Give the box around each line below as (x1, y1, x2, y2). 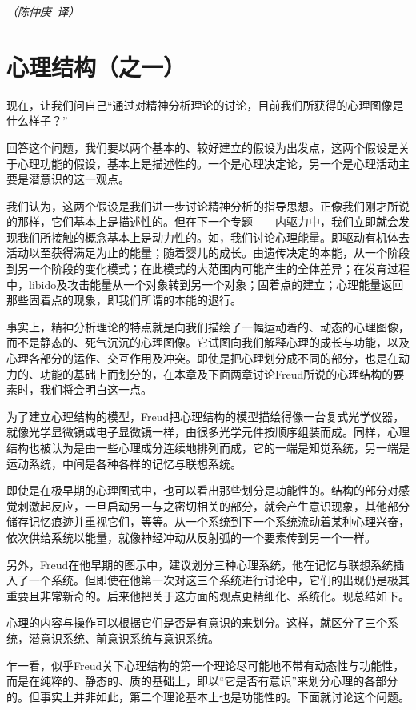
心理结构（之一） (6, 50, 186, 82)
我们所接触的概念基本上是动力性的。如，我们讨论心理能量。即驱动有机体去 (17, 228, 410, 245)
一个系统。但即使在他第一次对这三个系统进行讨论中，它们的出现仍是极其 (28, 572, 410, 588)
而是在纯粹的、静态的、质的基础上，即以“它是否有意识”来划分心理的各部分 (6, 672, 398, 689)
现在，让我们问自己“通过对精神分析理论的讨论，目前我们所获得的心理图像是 (6, 96, 404, 113)
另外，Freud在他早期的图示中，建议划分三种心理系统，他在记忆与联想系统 (6, 556, 394, 572)
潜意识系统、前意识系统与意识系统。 (28, 629, 219, 646)
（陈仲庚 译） (6, 3, 80, 19)
